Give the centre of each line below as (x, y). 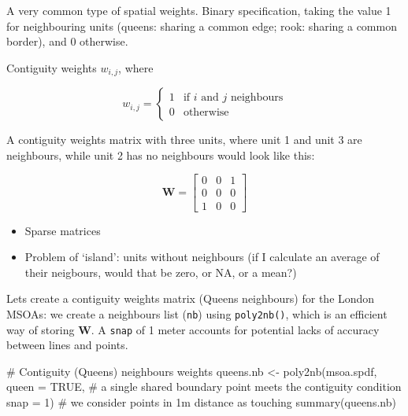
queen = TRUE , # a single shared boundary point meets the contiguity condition (204, 387)
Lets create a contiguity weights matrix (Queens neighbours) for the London (191, 298)
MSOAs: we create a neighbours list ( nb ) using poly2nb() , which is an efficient (197, 313)
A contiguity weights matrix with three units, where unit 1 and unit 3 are (184, 140)
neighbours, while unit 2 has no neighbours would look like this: (161, 155)
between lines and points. (67, 345)
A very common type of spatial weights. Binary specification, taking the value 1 (199, 10)
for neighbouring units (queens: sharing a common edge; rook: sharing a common (202, 26)
